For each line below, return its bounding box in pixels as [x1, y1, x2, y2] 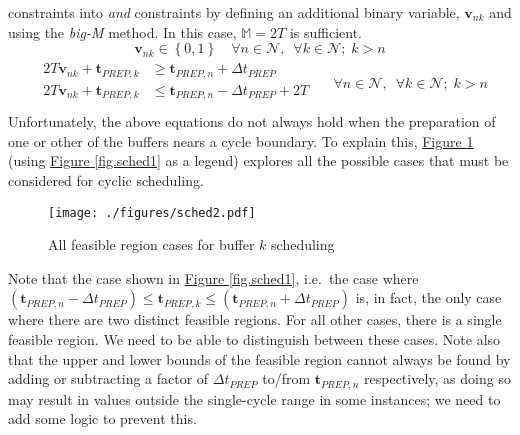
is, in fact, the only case [355, 287, 502, 308]
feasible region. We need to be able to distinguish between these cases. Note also [8, 329, 501, 350]
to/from [262, 368, 311, 389]
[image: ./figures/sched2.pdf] [48, 205, 256, 220]
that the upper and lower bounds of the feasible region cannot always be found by [8, 348, 511, 369]
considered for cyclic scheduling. [8, 170, 204, 190]
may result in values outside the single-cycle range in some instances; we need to [8, 388, 501, 409]
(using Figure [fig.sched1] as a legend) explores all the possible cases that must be [8, 150, 509, 171]
